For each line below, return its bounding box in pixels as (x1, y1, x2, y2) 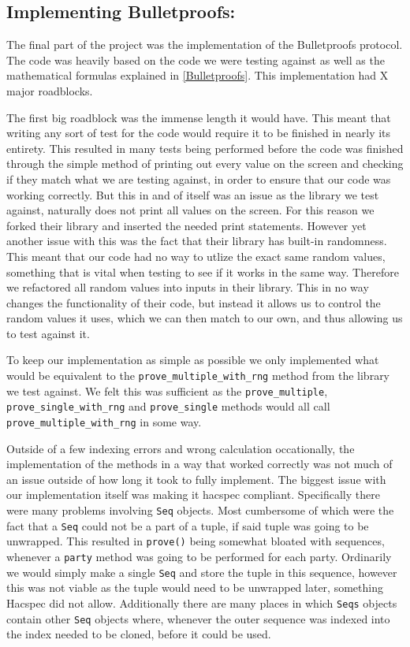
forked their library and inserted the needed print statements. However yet (6, 217, 367, 233)
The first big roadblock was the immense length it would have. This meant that (6, 109, 391, 125)
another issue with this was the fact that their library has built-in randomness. (6, 232, 387, 249)
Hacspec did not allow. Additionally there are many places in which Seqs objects (6, 594, 397, 611)
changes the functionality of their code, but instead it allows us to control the (6, 294, 381, 310)
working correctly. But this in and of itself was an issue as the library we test (6, 186, 379, 203)
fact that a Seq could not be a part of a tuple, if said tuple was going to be (6, 517, 369, 534)
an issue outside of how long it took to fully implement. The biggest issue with (6, 470, 386, 487)
